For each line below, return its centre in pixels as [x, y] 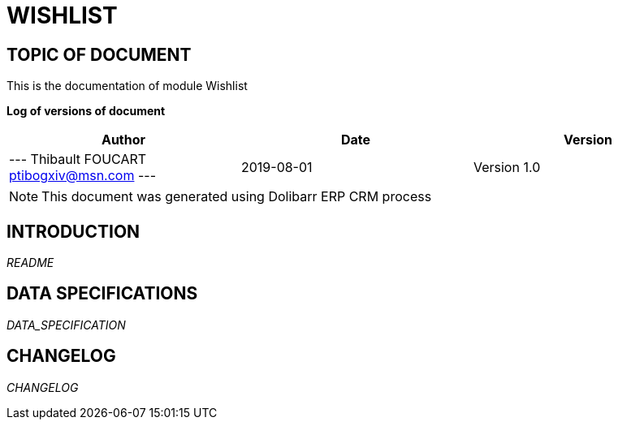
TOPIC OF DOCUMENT [99, 54]
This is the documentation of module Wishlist [127, 86]
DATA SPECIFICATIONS [102, 294]
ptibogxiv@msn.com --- [83, 176]
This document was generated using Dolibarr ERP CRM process [237, 197]
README [30, 263]
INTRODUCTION [73, 231]
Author [123, 140]
